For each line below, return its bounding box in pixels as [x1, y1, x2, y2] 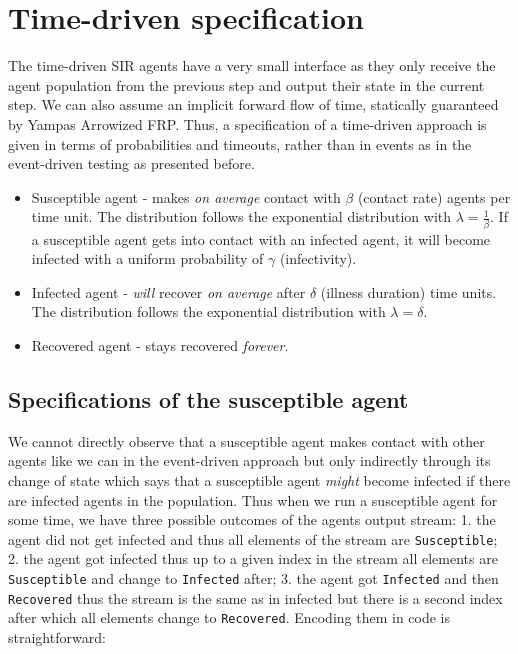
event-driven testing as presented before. [8, 153, 255, 174]
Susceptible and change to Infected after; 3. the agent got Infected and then [8, 567, 499, 588]
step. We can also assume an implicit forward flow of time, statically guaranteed [8, 94, 499, 115]
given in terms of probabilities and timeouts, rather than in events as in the [8, 133, 472, 154]
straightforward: [8, 626, 106, 647]
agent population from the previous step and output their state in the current [8, 74, 485, 95]
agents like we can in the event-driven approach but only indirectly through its [8, 450, 491, 471]
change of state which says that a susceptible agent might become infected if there [8, 469, 511, 490]
